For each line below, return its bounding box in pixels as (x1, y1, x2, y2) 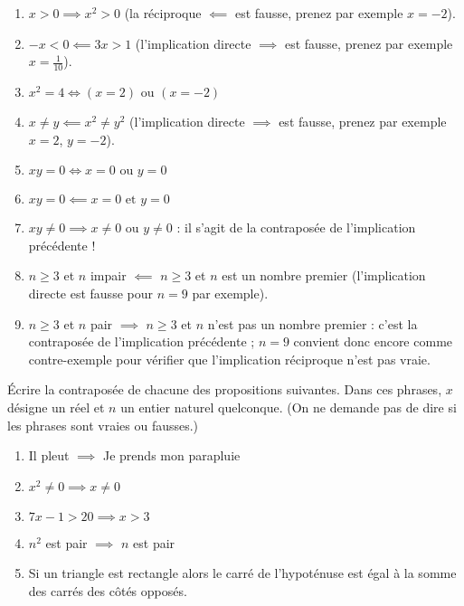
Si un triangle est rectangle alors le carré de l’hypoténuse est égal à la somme (28, 563, 457, 582)
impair (90, 266, 127, 285)
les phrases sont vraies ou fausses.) (7, 415, 199, 434)
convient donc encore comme (293, 332, 453, 351)
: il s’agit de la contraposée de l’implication (176, 218, 416, 237)
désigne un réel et (7, 397, 105, 416)
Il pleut (28, 446, 70, 465)
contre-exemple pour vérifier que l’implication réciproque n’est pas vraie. (28, 349, 431, 368)
